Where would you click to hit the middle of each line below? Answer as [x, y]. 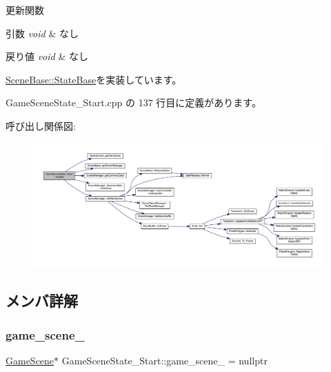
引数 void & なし [42, 33]
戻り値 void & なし [47, 56]
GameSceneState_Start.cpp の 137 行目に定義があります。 [133, 102]
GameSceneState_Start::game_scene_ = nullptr [164, 361]
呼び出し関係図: [41, 125]
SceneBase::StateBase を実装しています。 [94, 79]
